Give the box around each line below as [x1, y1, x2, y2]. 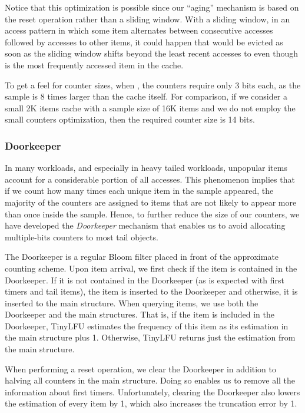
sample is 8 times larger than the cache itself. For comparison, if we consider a [5, 90, 287, 103]
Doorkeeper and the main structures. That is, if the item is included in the [5, 308, 274, 321]
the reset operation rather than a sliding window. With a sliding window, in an [5, 12, 290, 25]
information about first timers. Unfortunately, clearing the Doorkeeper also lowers [5, 385, 300, 398]
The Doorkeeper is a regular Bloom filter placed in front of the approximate [5, 250, 279, 263]
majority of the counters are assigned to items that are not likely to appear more [5, 196, 297, 208]
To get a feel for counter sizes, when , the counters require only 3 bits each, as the [5, 78, 301, 91]
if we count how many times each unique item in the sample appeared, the [5, 184, 274, 197]
